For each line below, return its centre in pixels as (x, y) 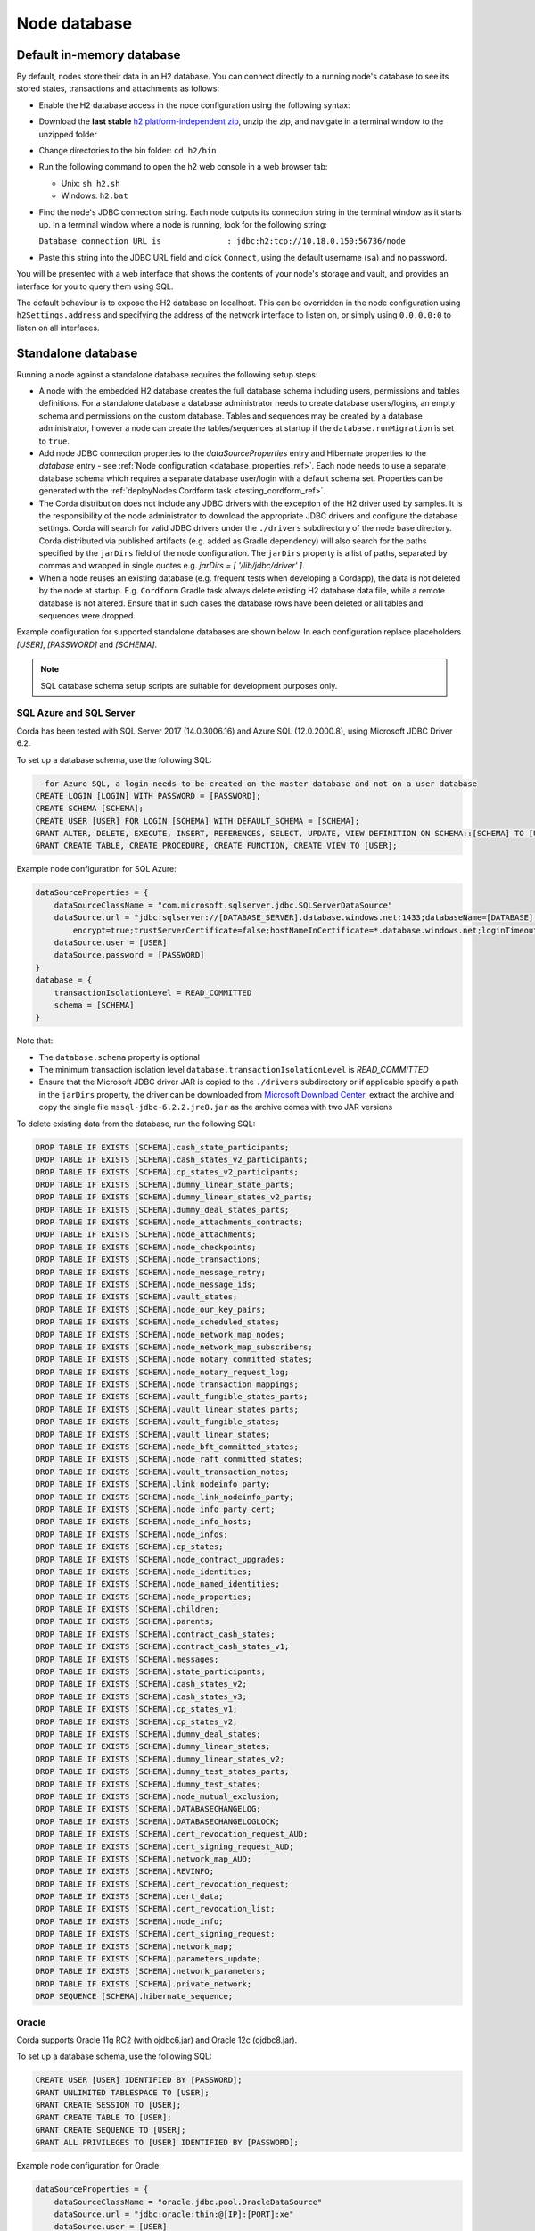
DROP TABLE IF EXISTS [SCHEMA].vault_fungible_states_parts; (172, 1397)
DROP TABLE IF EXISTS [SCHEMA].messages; (127, 1659)
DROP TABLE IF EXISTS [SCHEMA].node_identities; (144, 1572)
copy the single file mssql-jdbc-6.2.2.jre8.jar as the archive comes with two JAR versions (216, 1107)
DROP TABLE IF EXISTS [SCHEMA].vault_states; (136, 1297)
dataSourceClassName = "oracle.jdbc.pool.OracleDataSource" (188, 2202)
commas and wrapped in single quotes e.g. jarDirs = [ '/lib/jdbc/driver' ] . (172, 566)
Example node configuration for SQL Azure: (97, 869)
